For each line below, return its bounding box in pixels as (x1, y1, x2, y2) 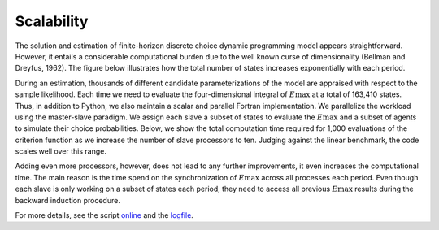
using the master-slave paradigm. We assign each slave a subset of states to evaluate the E (15, 112, 324, 122)
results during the (354, 184, 414, 194)
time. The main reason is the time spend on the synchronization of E (15, 172, 245, 182)
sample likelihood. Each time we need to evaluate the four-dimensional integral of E (15, 89, 296, 99)
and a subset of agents (339, 112, 417, 122)
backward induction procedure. (15, 195, 121, 205)
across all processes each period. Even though (261, 172, 419, 182)
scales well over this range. (15, 146, 107, 156)
